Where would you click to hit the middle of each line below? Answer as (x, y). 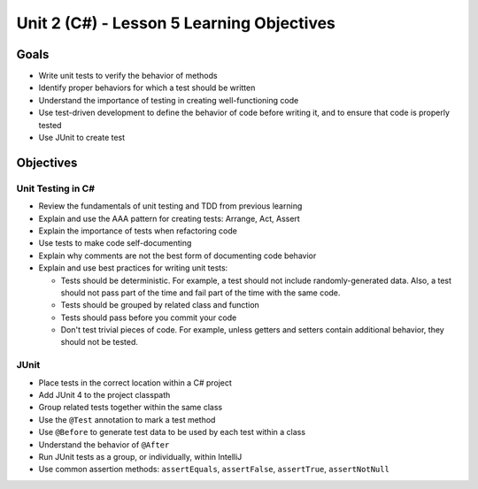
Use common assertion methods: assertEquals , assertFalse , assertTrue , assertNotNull (214, 470)
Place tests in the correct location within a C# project (135, 382)
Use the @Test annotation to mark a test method (127, 419)
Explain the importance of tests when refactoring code (138, 231)
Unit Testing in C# (56, 188)
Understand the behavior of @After (104, 444)
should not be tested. (100, 342)
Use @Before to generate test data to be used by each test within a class (172, 432)
